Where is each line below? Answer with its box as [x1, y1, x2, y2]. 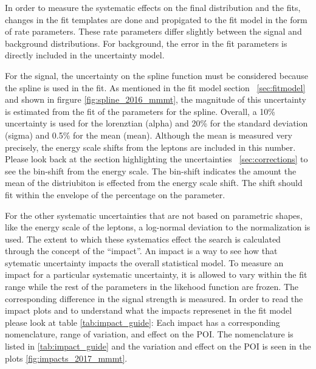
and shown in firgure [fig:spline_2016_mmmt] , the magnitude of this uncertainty [5, 93, 306, 106]
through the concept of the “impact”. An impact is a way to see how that [5, 244, 278, 257]
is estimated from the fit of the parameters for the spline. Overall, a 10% [5, 105, 275, 117]
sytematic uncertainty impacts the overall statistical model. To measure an [5, 256, 284, 269]
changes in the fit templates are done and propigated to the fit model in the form [5, 13, 307, 26]
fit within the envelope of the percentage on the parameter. [5, 188, 225, 201]
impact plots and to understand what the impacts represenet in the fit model [5, 304, 292, 317]
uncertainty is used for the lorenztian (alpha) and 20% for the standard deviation [5, 117, 308, 129]
